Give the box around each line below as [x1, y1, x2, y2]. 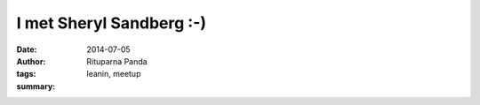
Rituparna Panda [86, 56, 148, 66]
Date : [16, 44, 37, 55]
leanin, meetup [86, 69, 141, 79]
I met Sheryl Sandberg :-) [16, 13, 207, 33]
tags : [16, 69, 36, 79]
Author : [16, 56, 46, 66]
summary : [16, 80, 56, 92]
